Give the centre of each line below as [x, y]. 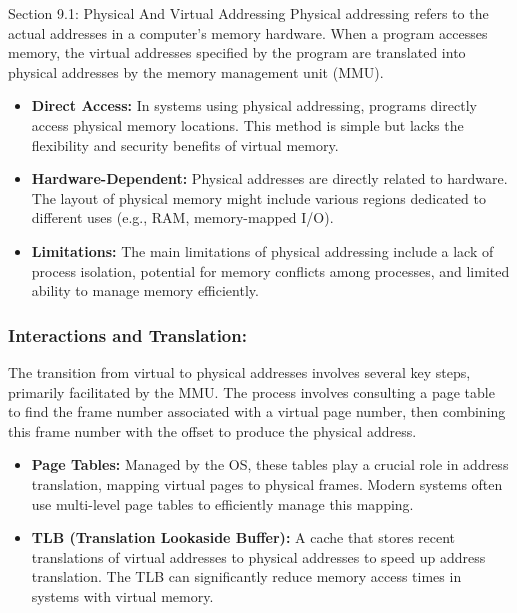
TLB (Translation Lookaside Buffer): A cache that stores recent [243, 537]
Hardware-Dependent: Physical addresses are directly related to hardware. [269, 178]
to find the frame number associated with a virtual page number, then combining [257, 411]
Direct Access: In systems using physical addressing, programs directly [254, 105]
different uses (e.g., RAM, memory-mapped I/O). [182, 217]
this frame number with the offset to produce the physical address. [212, 430]
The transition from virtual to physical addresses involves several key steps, [239, 371]
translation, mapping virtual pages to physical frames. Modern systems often [267, 483]
